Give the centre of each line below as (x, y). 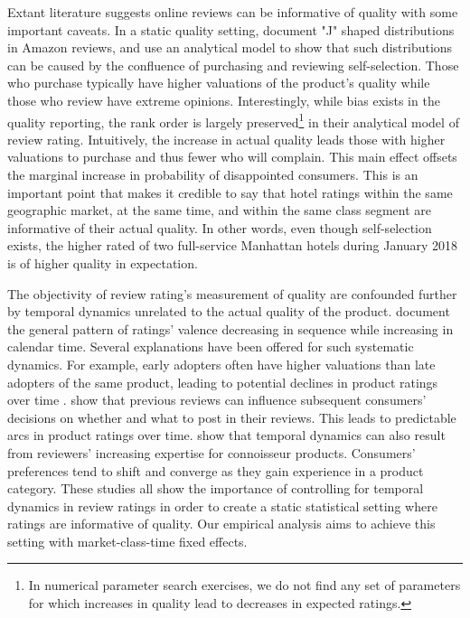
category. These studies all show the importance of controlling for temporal (216, 488)
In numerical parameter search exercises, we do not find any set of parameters (244, 585)
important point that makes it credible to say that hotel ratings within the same (230, 192)
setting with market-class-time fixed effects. (127, 541)
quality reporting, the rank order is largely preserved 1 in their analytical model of (233, 120)
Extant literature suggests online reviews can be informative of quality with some (233, 12)
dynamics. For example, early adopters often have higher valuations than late (221, 364)
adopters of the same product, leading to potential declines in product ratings (223, 382)
